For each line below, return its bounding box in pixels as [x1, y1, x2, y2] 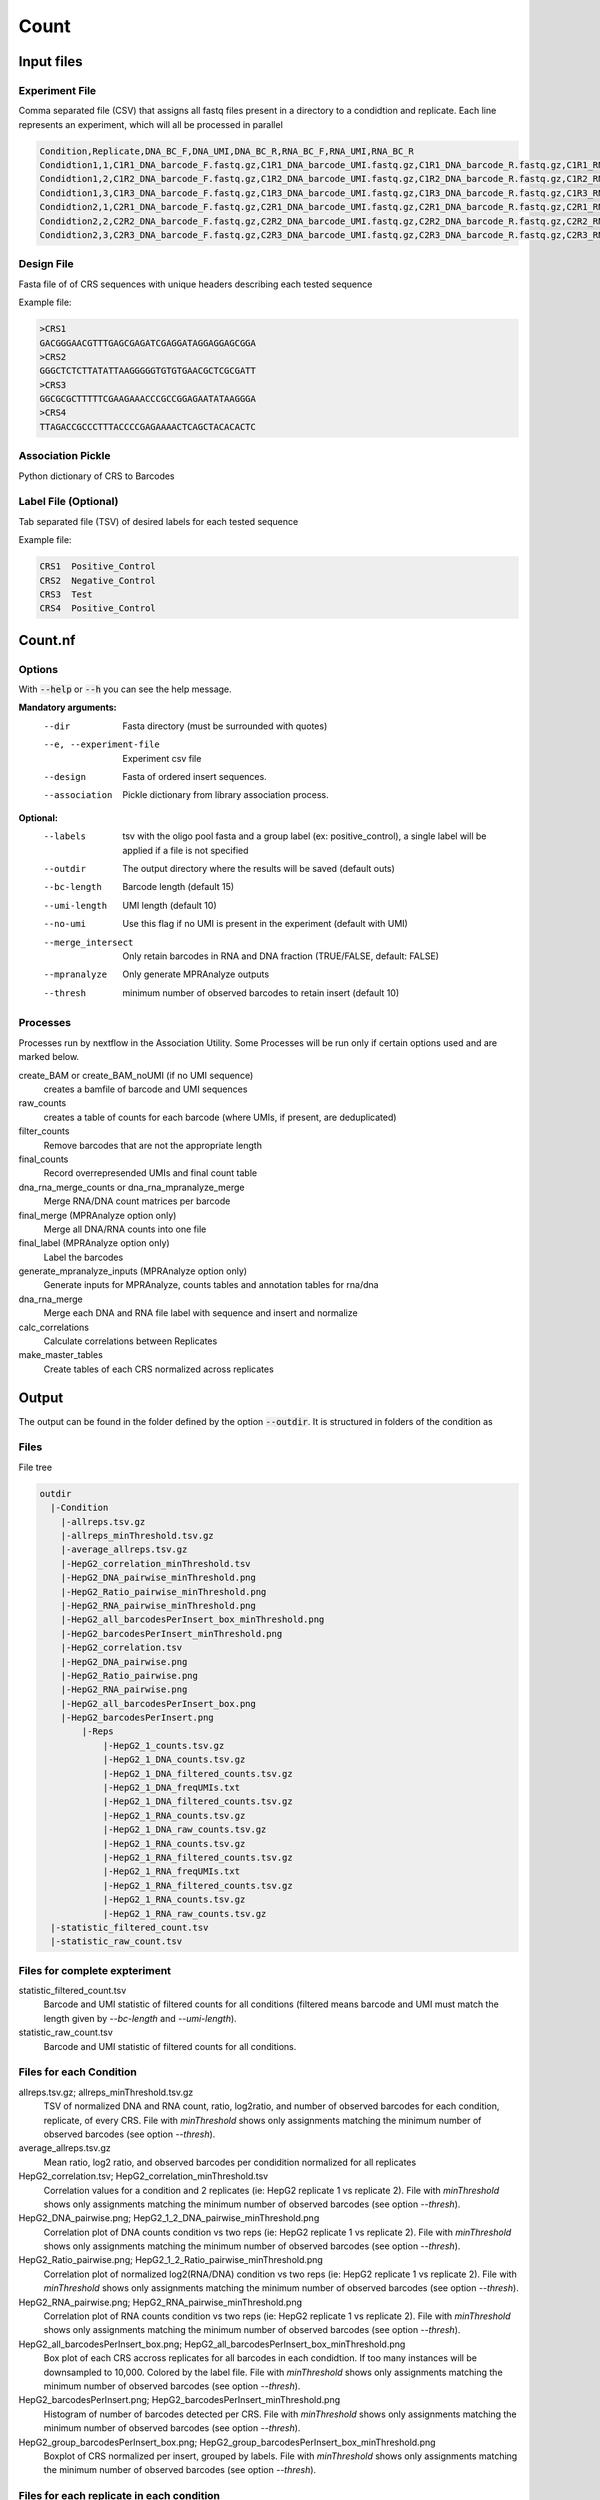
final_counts [18, 1153, 69, 1165]
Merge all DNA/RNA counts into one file [43, 1223, 207, 1235]
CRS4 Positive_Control [39, 603, 157, 614]
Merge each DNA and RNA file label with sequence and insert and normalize [43, 1307, 359, 1319]
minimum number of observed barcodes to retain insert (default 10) [122, 986, 400, 999]
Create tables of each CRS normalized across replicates [43, 1363, 274, 1375]
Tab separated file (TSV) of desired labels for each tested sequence [18, 515, 299, 527]
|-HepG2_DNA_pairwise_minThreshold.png [60, 1572, 257, 1584]
